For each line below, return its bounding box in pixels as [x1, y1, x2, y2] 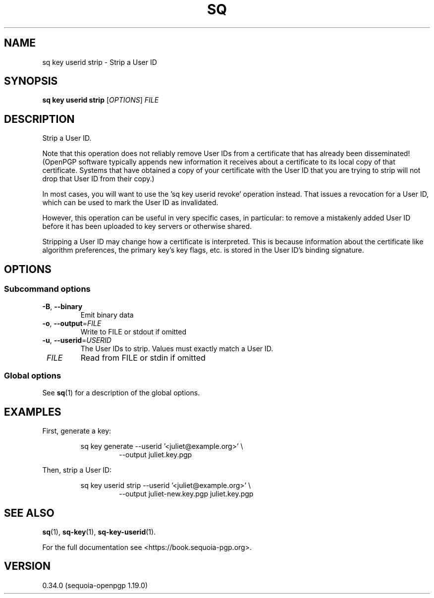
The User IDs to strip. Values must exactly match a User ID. [80, 344, 273, 353]
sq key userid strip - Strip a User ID [42, 57, 157, 66]
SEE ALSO [4, 506, 54, 519]
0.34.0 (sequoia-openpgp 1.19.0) [42, 581, 148, 590]
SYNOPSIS [4, 75, 58, 88]
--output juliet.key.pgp [119, 450, 192, 459]
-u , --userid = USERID [42, 335, 111, 344]
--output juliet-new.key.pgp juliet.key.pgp [119, 489, 254, 498]
